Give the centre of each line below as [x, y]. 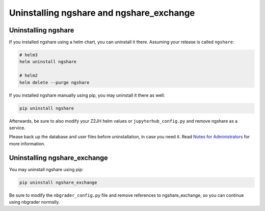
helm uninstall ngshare [48, 62]
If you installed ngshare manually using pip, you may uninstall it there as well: [87, 95]
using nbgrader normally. [34, 202]
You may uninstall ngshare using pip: [46, 169]
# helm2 [28, 76]
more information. [27, 144]
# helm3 [28, 55]
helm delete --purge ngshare [54, 82]
